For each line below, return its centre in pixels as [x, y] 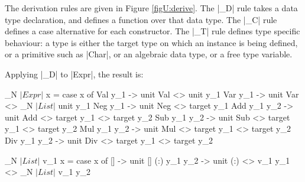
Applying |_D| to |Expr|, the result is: [74, 74]
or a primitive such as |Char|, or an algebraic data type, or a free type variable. [149, 54]
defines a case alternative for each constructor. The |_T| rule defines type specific [152, 31]
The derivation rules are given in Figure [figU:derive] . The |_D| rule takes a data [151, 8]
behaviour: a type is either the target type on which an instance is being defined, [151, 42]
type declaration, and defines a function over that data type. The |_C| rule [141, 19]
